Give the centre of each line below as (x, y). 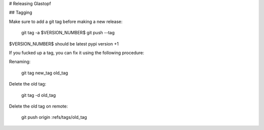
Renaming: (20, 62)
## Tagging (21, 13)
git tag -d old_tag (39, 95)
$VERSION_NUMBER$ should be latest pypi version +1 (64, 43)
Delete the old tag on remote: (38, 106)
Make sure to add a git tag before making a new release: (66, 22)
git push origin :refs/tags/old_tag (54, 117)
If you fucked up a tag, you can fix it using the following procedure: (77, 53)
